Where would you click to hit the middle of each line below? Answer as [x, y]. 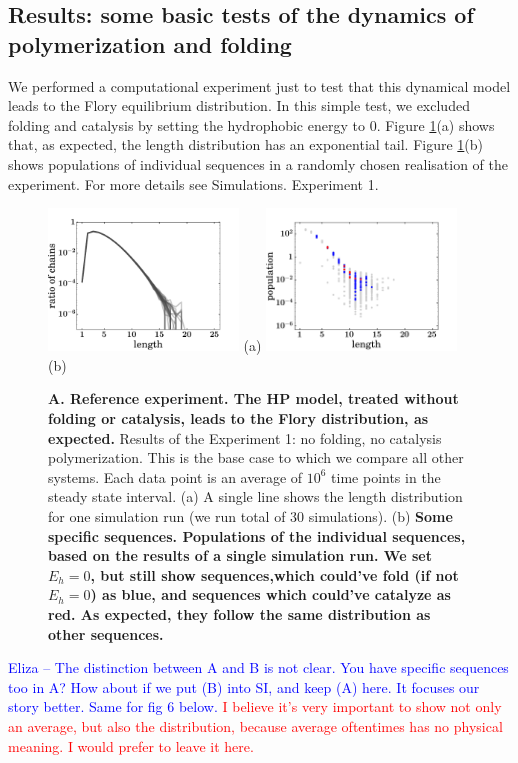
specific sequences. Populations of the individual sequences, [257, 535]
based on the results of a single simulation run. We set [240, 555]
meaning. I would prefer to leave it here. [131, 745]
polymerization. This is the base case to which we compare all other [256, 457]
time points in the [386, 476]
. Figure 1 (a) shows [435, 124]
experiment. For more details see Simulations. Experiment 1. [193, 183]
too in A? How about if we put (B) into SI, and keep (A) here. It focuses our [244, 686]
